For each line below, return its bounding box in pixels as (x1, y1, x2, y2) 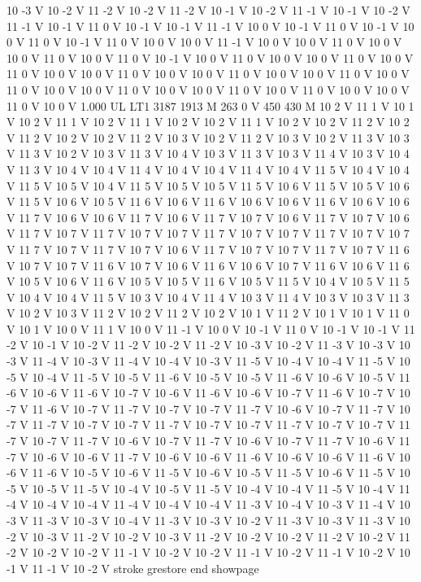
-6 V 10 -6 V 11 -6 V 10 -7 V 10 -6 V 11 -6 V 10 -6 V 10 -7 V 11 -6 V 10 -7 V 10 (7, 384, 410, 401)
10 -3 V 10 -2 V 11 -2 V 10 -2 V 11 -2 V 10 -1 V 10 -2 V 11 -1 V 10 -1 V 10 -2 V (7, 2, 410, 18)
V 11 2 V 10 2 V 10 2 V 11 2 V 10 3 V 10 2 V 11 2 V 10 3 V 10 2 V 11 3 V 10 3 (7, 129, 410, 146)
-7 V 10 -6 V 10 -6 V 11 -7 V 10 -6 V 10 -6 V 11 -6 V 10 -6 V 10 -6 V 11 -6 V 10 (7, 448, 410, 465)
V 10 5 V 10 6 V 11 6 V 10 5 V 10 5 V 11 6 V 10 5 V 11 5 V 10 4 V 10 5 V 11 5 (7, 273, 410, 290)
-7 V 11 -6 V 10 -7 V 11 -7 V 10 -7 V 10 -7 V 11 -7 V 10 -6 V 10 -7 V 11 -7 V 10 (7, 400, 410, 417)
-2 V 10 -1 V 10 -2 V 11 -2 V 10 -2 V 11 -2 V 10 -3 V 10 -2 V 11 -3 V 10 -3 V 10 (7, 336, 410, 353)
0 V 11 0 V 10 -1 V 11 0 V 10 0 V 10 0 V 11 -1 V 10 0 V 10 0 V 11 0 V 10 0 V (7, 33, 402, 50)
